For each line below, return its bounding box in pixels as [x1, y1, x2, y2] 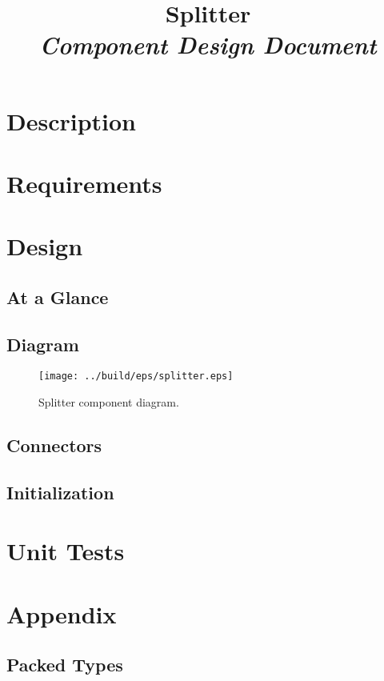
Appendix [6, 597, 117, 630]
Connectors [6, 433, 102, 458]
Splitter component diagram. [38, 394, 179, 411]
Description [6, 104, 137, 137]
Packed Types [6, 652, 123, 677]
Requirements [6, 166, 162, 199]
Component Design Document [39, 28, 377, 62]
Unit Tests [6, 535, 125, 567]
